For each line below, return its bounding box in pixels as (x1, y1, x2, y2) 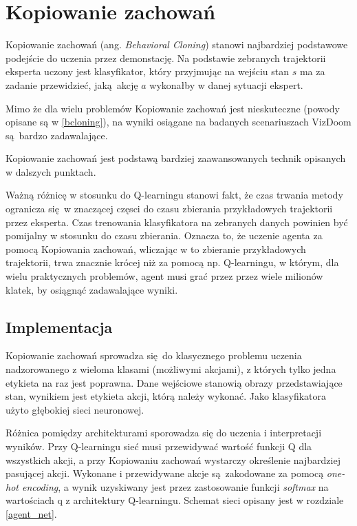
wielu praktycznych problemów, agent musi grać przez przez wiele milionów (6, 269, 323, 283)
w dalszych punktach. (6, 164, 96, 179)
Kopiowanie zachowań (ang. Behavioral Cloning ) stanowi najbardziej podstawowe (6, 37, 348, 52)
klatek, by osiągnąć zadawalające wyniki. (6, 282, 178, 296)
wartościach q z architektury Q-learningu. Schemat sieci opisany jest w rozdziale (6, 493, 344, 507)
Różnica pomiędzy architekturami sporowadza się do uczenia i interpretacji (6, 425, 322, 440)
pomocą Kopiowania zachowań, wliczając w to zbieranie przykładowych (6, 241, 306, 256)
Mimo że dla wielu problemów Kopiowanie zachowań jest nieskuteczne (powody (6, 101, 340, 115)
